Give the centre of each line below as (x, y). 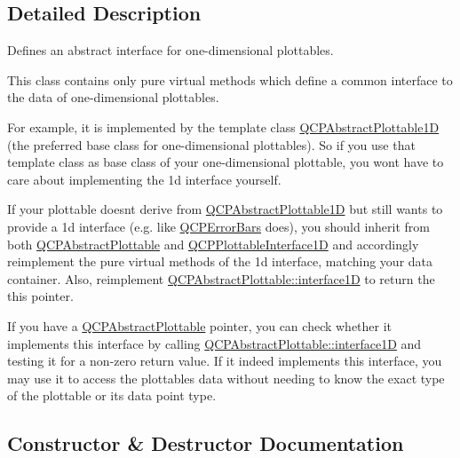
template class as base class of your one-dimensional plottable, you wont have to (226, 162)
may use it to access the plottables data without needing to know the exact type (226, 378)
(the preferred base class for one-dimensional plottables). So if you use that (211, 144)
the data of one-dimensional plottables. (113, 97)
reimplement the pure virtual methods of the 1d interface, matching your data (220, 261)
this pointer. (40, 296)
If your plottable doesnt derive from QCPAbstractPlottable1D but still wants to (225, 209)
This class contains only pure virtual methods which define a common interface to (230, 79)
